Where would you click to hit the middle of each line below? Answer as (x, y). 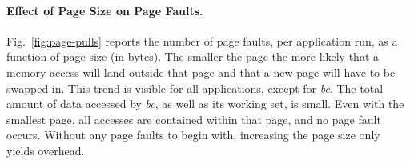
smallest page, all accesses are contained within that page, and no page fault (194, 119)
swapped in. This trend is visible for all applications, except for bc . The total (195, 88)
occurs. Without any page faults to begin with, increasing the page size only (193, 135)
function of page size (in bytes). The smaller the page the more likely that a (193, 56)
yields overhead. (46, 150)
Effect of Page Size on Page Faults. (105, 10)
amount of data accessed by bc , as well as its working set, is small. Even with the (205, 104)
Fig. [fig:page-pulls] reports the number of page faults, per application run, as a (202, 40)
